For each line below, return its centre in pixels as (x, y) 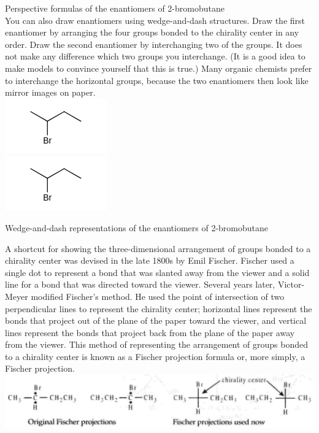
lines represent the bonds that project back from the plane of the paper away (150, 332)
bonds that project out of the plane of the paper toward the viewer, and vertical (156, 320)
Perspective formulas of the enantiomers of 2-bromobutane (115, 8)
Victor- (291, 284)
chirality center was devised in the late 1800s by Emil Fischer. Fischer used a (150, 260)
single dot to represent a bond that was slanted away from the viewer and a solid (157, 272)
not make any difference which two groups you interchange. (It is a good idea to (155, 56)
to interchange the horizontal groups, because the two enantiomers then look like (157, 80)
